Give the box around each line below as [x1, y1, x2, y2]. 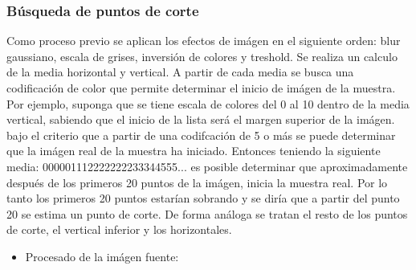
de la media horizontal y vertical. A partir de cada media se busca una [6, 63, 354, 80]
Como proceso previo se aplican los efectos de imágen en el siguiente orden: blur [6, 32, 401, 49]
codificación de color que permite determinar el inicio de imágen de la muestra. [6, 80, 396, 96]
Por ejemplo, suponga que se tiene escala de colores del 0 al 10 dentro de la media [6, 95, 410, 112]
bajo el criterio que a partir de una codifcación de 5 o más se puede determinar [6, 126, 396, 143]
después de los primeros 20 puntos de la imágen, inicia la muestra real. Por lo [6, 174, 388, 190]
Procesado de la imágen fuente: [25, 247, 179, 264]
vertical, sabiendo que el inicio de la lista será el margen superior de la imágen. [6, 111, 395, 128]
